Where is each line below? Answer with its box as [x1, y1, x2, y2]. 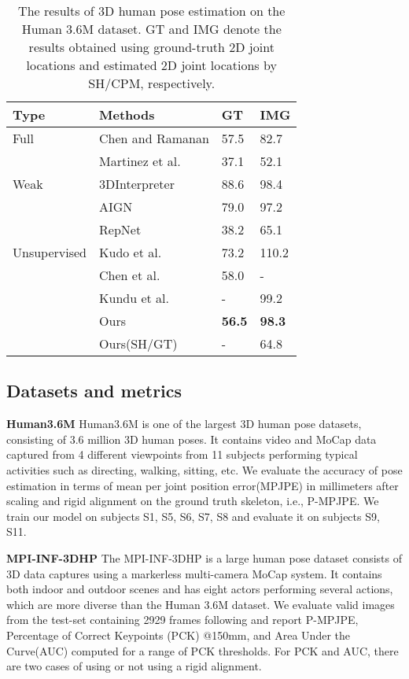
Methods [99, 105, 155, 124]
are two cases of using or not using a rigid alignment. [6, 658, 262, 674]
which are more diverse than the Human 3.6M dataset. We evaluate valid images [6, 596, 395, 612]
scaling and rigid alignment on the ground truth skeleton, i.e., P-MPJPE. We [6, 493, 379, 509]
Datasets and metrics [6, 378, 182, 403]
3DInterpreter [99, 175, 175, 193]
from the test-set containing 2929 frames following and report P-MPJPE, [6, 611, 359, 628]
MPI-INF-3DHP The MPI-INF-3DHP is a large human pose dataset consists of [6, 549, 402, 566]
